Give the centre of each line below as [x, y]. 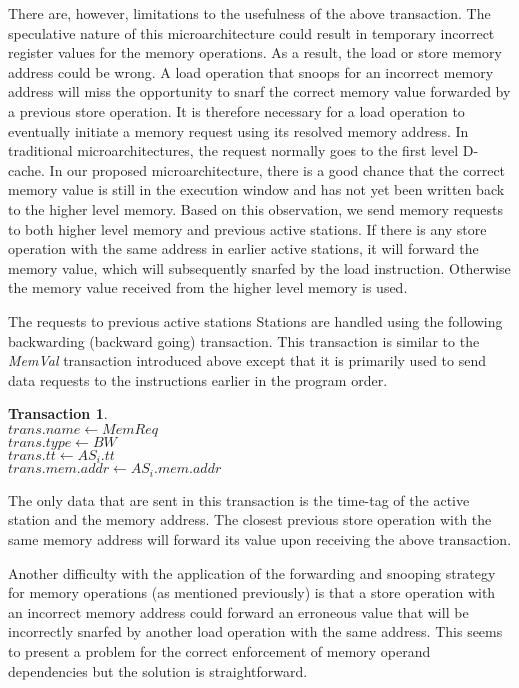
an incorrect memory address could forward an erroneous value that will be [238, 611]
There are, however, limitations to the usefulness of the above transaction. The [249, 13]
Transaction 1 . [58, 413]
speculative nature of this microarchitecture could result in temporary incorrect [251, 32]
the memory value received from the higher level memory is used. [208, 287]
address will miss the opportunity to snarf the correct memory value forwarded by [259, 91]
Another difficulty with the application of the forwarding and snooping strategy [252, 572]
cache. [26, 169]
